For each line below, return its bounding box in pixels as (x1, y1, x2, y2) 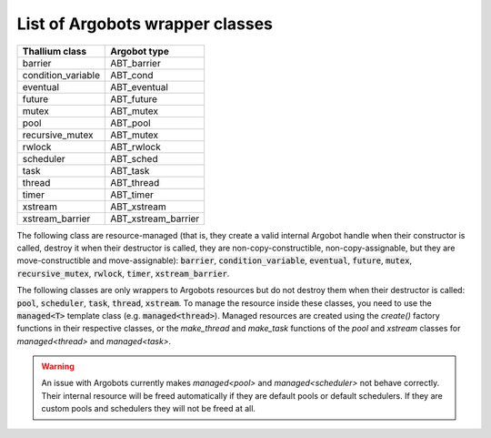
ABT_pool (110, 117, 151, 129)
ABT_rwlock (110, 140, 161, 153)
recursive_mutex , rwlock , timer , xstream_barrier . (16, 268, 230, 279)
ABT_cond (110, 68, 154, 81)
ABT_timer (110, 188, 154, 200)
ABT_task (110, 164, 150, 177)
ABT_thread (110, 176, 160, 188)
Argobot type (110, 45, 170, 57)
